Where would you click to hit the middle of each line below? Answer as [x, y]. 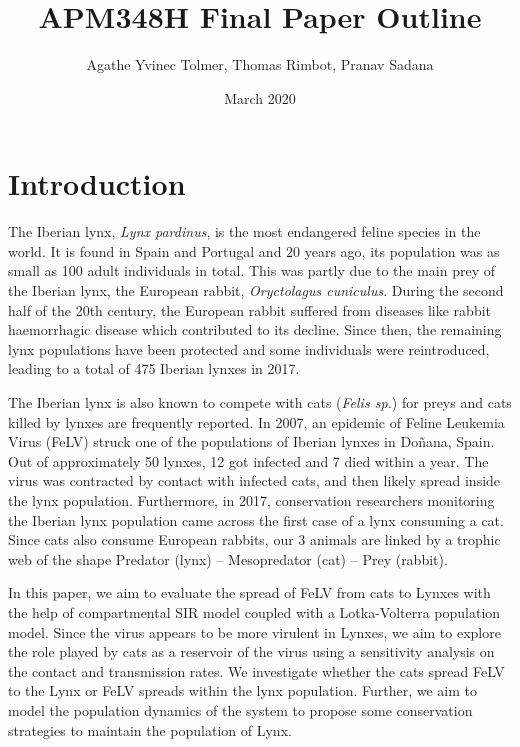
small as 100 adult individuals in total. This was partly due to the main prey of [251, 270]
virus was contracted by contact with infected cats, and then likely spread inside [254, 480]
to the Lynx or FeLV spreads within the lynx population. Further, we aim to [242, 690]
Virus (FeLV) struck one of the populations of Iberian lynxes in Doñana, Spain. [251, 441]
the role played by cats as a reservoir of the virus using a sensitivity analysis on [251, 651]
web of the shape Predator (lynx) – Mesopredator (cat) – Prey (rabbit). [228, 558]
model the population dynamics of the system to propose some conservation [240, 709]
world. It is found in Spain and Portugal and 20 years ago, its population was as [254, 250]
